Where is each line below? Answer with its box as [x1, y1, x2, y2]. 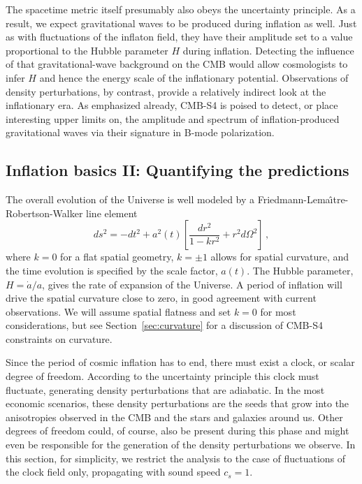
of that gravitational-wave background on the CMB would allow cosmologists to [6, 57, 348, 71]
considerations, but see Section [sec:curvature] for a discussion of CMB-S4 [6, 318, 323, 332]
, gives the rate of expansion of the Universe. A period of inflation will [42, 277, 342, 291]
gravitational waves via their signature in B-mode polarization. [6, 125, 275, 140]
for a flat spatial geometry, [60, 249, 174, 264]
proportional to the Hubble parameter [6, 43, 168, 57]
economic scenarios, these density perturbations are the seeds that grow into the [6, 396, 349, 411]
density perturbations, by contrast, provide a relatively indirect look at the [6, 84, 326, 98]
